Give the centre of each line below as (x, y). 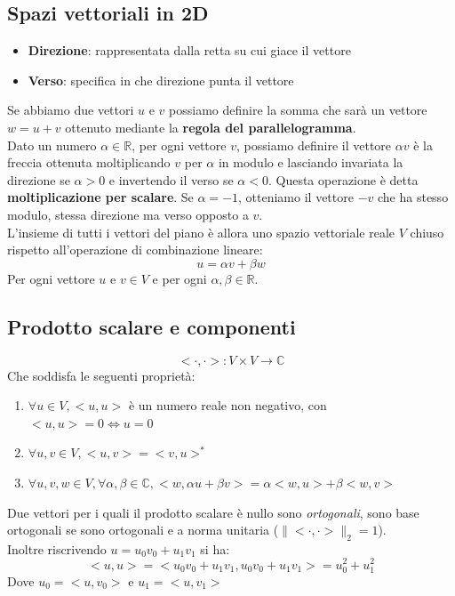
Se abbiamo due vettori (71, 110)
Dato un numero (52, 145)
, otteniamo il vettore (296, 197)
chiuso (427, 232)
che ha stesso (413, 197)
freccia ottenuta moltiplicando (89, 162)
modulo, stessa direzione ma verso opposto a (128, 214)
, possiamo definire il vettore (314, 145)
